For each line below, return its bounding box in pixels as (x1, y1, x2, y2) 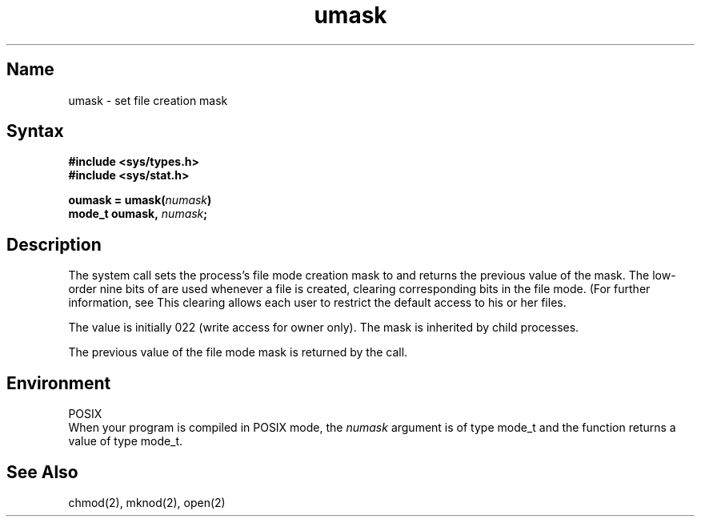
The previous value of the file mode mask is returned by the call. (68, 345, 408, 360)
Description (6, 234, 102, 255)
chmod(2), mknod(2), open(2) (68, 495, 226, 509)
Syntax (6, 121, 64, 142)
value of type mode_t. (68, 434, 183, 449)
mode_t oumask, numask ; (68, 207, 208, 221)
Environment (6, 372, 111, 393)
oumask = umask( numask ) (68, 193, 212, 207)
